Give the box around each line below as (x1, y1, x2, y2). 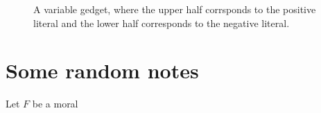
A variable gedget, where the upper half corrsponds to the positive (33, 2, 316, 16)
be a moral (32, 96, 78, 111)
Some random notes (6, 56, 199, 85)
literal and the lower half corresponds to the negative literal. (33, 15, 290, 30)
